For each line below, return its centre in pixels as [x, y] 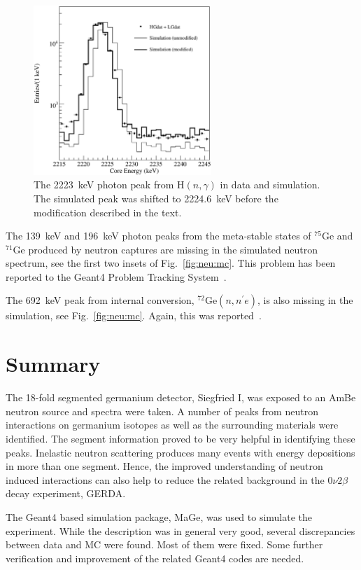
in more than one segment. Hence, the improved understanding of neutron [164, 466]
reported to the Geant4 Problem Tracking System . [116, 276]
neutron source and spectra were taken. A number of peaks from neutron [162, 411]
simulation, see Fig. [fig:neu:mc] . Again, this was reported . [134, 315]
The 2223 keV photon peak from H [109, 185]
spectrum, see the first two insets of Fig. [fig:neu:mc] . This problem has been [171, 263]
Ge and [337, 236]
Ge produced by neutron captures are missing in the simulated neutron [165, 249]
